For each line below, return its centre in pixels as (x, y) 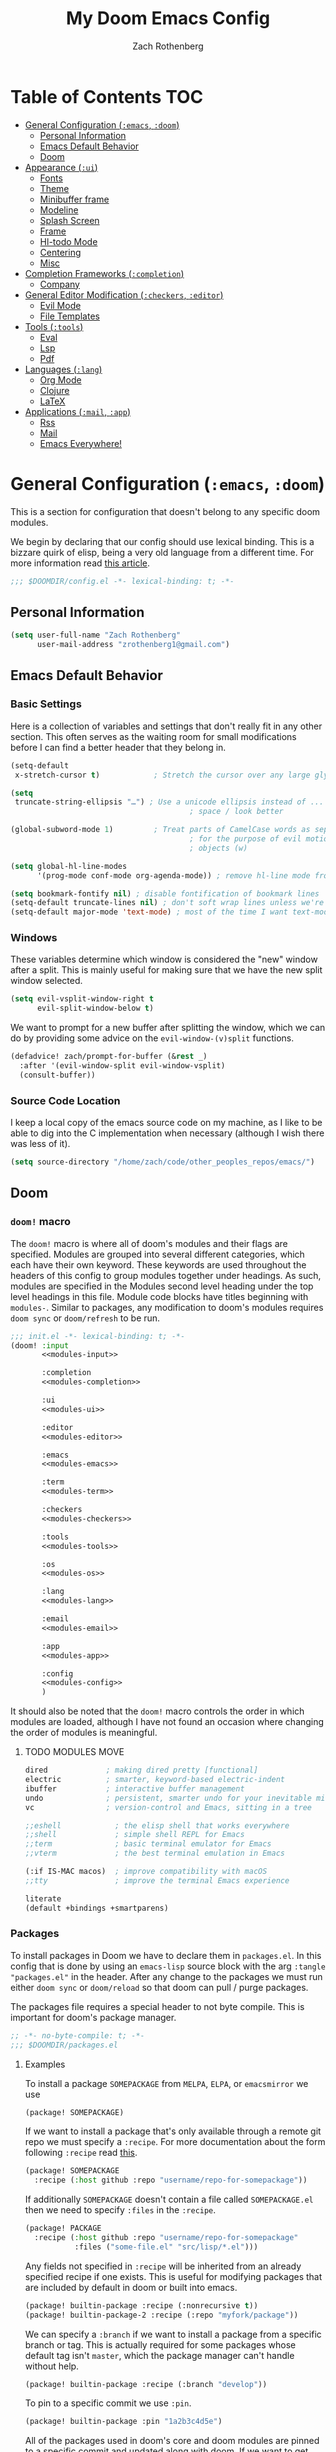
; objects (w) (218, 848)
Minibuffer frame (74, 199)
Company (59, 284)
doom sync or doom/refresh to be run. (85, 1318)
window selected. (46, 981)
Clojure (54, 390)
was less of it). (40, 1144)
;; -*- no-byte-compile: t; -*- (77, 2035)
